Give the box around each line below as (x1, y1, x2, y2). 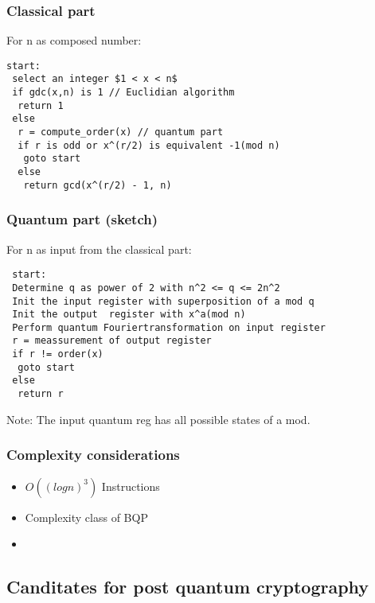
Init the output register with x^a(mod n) (12, 309, 246, 321)
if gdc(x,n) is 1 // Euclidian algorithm (12, 87, 235, 99)
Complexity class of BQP (25, 508, 148, 525)
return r (18, 388, 64, 400)
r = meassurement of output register (12, 335, 212, 347)
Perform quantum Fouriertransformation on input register (12, 321, 326, 333)
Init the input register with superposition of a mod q (12, 295, 314, 307)
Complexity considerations (6, 445, 180, 465)
